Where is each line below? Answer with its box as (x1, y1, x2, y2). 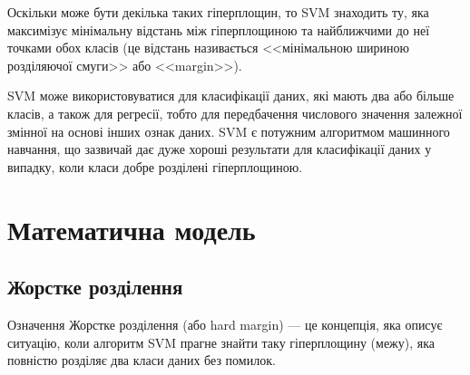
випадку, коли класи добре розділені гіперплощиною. (7, 157, 303, 176)
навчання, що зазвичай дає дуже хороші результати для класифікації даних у (7, 139, 432, 159)
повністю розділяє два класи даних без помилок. (7, 351, 276, 370)
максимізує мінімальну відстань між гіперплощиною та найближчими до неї (7, 20, 430, 39)
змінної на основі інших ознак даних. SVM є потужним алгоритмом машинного (7, 121, 450, 140)
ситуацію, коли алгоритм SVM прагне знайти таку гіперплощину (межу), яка (7, 332, 436, 351)
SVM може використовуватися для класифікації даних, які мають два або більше (7, 86, 455, 105)
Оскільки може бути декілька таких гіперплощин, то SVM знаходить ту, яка (7, 3, 429, 21)
